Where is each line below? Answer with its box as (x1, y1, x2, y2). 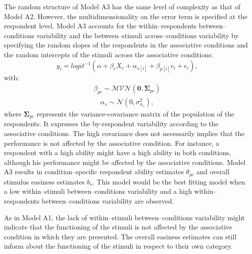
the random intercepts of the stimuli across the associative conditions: (4, 49, 213, 59)
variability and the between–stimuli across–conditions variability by (36, 30, 239, 40)
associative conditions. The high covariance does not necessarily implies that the (4, 128, 245, 139)
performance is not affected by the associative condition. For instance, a (4, 138, 220, 148)
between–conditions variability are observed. (42, 196, 174, 206)
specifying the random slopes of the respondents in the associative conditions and (4, 40, 248, 50)
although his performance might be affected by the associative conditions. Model (4, 157, 246, 167)
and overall (196, 166, 229, 177)
